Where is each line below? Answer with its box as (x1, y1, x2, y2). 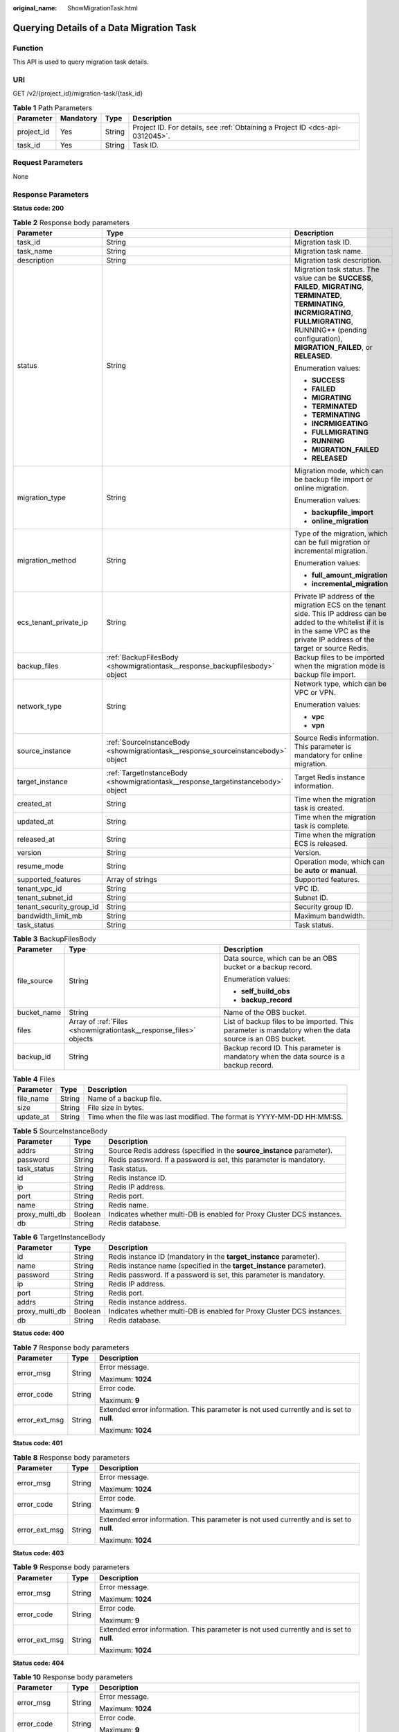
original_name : (12, 4, 57, 12)
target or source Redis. (294, 643, 369, 653)
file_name (17, 1094, 49, 1104)
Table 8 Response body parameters (12, 1452, 130, 1462)
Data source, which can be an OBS (223, 953, 337, 963)
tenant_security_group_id (17, 901, 99, 911)
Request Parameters (12, 158, 83, 168)
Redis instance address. (108, 1298, 187, 1307)
